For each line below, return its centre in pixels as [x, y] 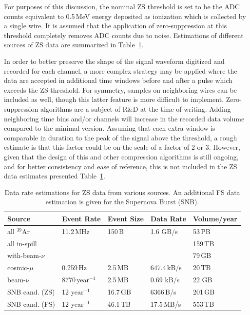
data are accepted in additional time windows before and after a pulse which [118, 80]
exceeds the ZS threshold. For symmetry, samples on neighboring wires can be [121, 89]
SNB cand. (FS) [31, 304]
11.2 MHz [76, 231]
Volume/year [215, 218]
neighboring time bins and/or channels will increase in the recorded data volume [124, 118]
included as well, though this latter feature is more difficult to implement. [114, 99]
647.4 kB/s [166, 267]
